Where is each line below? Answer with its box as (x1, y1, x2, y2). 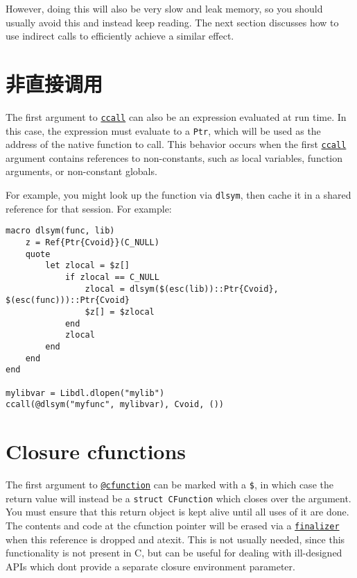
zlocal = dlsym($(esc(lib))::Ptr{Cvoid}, (85, 283, 279, 294)
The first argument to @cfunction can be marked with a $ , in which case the (6, 477, 333, 491)
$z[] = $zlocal (85, 306, 155, 317)
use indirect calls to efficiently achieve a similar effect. (6, 28, 234, 43)
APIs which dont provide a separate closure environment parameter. (6, 559, 295, 573)
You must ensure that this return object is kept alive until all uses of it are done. (6, 504, 349, 519)
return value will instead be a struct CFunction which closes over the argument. (6, 490, 351, 505)
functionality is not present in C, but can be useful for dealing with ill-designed (6, 545, 342, 560)
